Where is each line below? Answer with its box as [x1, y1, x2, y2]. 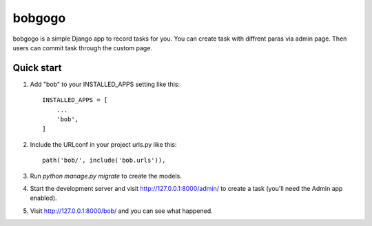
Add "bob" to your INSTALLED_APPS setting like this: [30, 80, 180, 88]
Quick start [12, 62, 62, 74]
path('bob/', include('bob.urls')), [42, 156, 166, 165]
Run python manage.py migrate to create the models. [30, 172, 182, 180]
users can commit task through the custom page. [12, 43, 153, 52]
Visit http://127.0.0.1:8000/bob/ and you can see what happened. [30, 207, 213, 215]
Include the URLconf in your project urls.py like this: [30, 140, 177, 148]
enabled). [30, 194, 58, 203]
